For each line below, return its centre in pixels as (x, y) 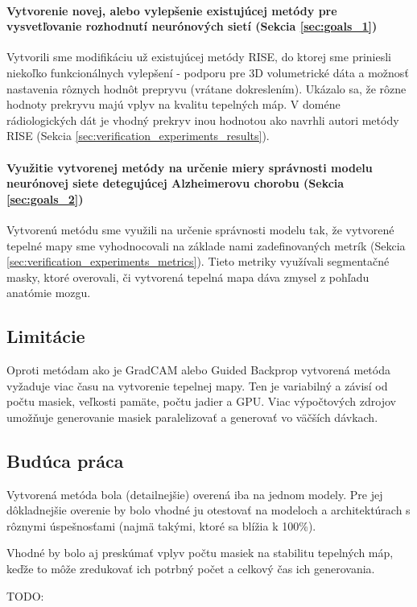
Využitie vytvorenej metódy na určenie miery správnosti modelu (190, 167)
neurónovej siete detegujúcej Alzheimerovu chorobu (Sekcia (175, 183)
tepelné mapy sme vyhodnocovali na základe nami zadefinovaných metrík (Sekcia (206, 245)
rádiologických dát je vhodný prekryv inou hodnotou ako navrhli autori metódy (203, 120)
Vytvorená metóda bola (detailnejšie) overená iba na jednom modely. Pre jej (195, 494)
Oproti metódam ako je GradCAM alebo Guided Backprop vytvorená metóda (198, 370)
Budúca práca (65, 460)
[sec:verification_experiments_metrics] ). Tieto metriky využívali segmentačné (198, 261)
